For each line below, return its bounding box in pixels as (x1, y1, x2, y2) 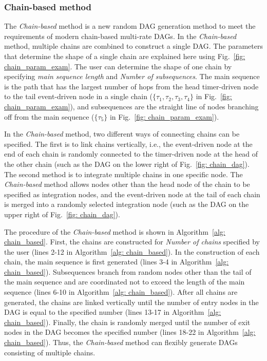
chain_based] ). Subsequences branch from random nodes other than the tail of (4, 266, 252, 277)
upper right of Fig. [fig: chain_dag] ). (4, 208, 120, 219)
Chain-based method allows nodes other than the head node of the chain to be (4, 179, 250, 189)
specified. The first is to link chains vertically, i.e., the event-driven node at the (4, 138, 253, 149)
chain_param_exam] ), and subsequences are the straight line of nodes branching (4, 101, 259, 111)
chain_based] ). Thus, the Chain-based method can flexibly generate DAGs (4, 337, 238, 348)
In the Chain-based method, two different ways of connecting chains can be (4, 128, 240, 139)
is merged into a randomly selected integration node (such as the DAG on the (4, 199, 249, 210)
